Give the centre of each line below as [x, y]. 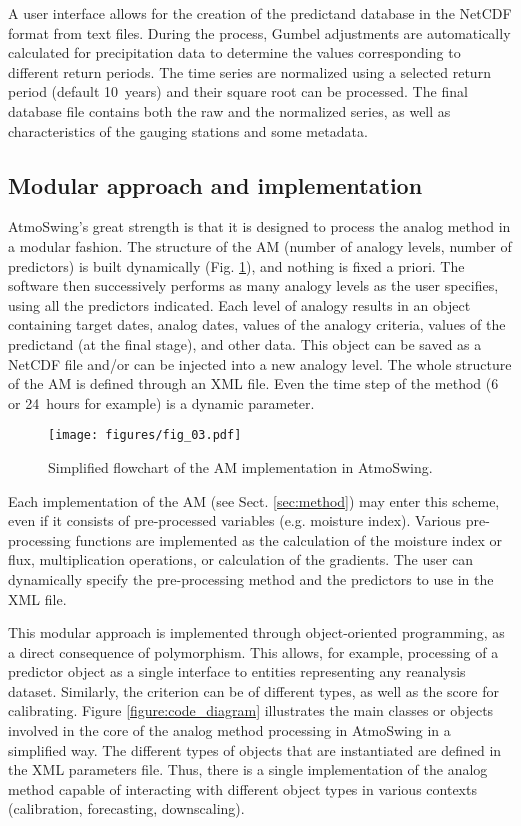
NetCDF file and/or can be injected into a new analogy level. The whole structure [260, 363]
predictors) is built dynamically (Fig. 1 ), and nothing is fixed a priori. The [236, 265]
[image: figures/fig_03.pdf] [145, 435]
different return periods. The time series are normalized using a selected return [249, 71]
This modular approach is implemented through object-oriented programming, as [256, 632]
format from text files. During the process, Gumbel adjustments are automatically [259, 32]
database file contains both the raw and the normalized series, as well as [229, 110]
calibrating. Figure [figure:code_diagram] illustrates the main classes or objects [251, 710]
